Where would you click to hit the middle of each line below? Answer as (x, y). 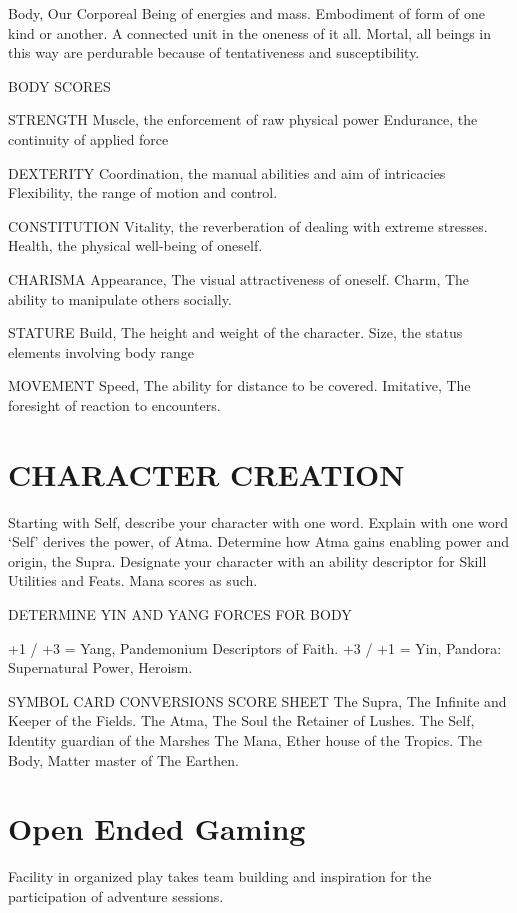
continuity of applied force (88, 138)
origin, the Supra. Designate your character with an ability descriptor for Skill (247, 560)
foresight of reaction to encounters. (114, 404)
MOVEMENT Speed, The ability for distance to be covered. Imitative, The (239, 385)
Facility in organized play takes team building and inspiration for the (220, 876)
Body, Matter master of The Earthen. (123, 759)
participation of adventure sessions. (116, 895)
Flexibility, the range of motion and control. (143, 192)
